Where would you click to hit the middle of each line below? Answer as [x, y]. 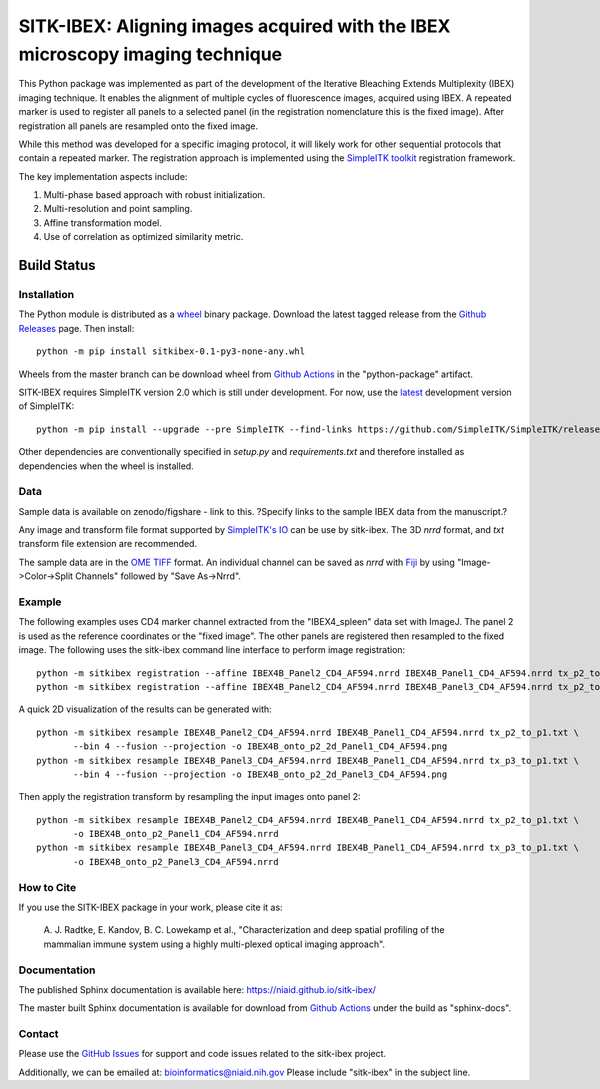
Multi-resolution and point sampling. [118, 209]
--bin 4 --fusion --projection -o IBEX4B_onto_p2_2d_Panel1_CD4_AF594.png [260, 746]
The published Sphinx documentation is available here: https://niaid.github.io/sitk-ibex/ [197, 989]
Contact [38, 1034]
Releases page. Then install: [76, 328]
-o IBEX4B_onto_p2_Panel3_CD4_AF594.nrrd [176, 861]
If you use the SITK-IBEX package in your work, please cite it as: [151, 907]
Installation [46, 295]
